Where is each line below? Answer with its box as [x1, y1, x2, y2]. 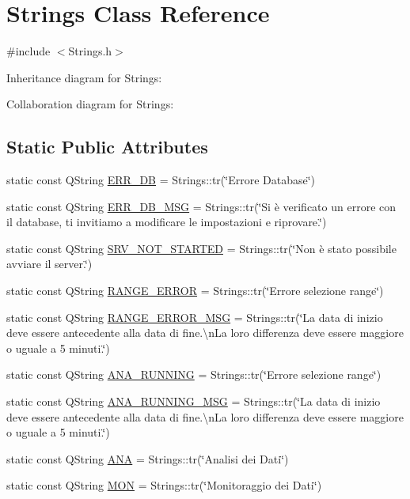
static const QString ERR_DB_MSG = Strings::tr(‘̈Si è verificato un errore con [6, 198, 397, 214]
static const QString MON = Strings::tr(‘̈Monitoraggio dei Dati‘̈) [6, 477, 322, 493]
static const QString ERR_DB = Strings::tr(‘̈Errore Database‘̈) [6, 172, 316, 188]
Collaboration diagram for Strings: [6, 96, 174, 112]
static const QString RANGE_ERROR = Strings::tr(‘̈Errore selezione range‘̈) [6, 282, 384, 299]
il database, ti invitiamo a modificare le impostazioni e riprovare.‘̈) [6, 214, 327, 230]
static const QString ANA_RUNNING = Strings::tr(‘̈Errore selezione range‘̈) [6, 366, 382, 383]
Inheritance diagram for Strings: [6, 69, 162, 85]
